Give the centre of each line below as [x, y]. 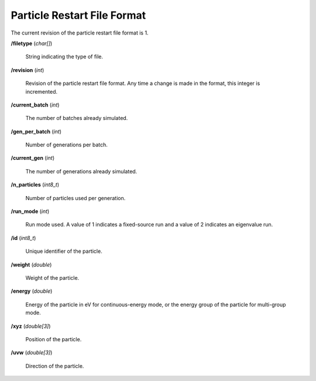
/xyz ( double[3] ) [31, 326]
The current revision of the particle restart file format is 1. [80, 33]
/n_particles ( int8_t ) [35, 185]
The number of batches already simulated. [77, 118]
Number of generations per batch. [67, 145]
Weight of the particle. [52, 277]
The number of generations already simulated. [81, 171]
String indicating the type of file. [64, 57]
